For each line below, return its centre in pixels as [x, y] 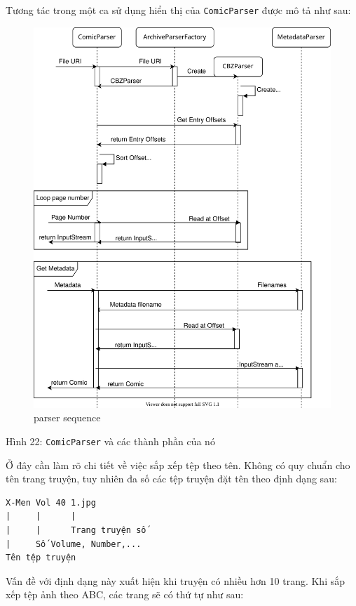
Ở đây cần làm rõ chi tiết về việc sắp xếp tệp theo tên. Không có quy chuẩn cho [178, 465]
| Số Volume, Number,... [74, 544]
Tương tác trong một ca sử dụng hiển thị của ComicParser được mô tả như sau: [178, 10]
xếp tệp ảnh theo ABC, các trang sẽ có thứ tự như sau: [125, 594]
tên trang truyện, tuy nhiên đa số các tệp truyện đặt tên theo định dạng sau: [171, 479]
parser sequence [67, 417]
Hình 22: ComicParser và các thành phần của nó [110, 441]
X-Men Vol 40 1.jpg [51, 502]
